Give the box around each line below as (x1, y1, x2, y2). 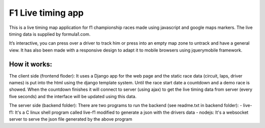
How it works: (9, 60, 53, 68)
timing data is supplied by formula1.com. (9, 31, 91, 37)
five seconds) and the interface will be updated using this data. (9, 93, 137, 99)
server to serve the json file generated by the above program (9, 116, 132, 122)
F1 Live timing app (9, 7, 84, 18)
